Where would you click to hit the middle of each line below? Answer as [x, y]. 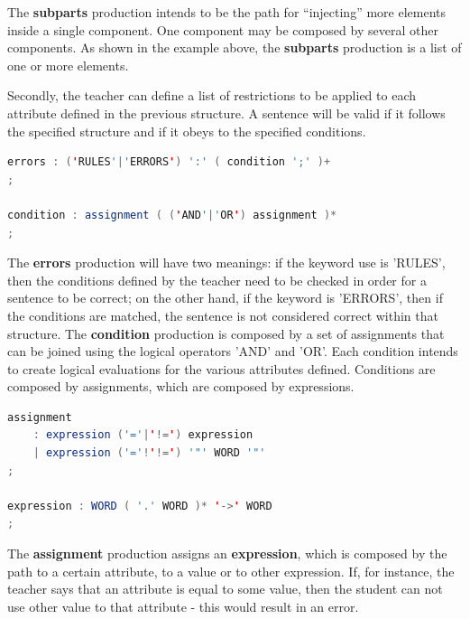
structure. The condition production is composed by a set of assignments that [226, 333]
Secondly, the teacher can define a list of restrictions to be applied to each [212, 95]
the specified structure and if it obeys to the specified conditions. [187, 131]
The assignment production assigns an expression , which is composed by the [227, 553]
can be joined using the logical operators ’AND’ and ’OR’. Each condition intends [233, 351]
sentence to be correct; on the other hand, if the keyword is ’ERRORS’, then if [225, 298]
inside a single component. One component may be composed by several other [223, 29]
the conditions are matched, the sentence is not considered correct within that [223, 315]
